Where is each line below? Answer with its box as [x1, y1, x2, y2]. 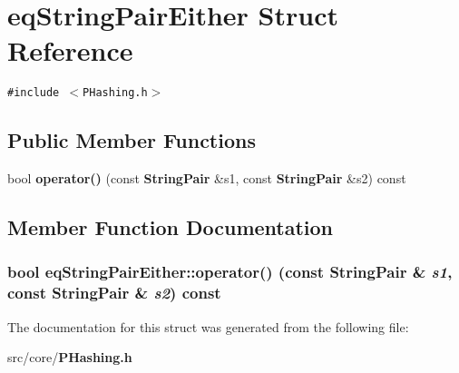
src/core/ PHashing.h [7, 348, 132, 367]
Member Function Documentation [7, 213, 334, 241]
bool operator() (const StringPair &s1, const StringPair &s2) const [7, 169, 406, 188]
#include [7, 86, 60, 100]
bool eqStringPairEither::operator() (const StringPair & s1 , [7, 260, 453, 283]
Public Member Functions [7, 126, 256, 154]
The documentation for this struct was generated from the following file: [7, 317, 409, 336]
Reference [7, 32, 133, 69]
